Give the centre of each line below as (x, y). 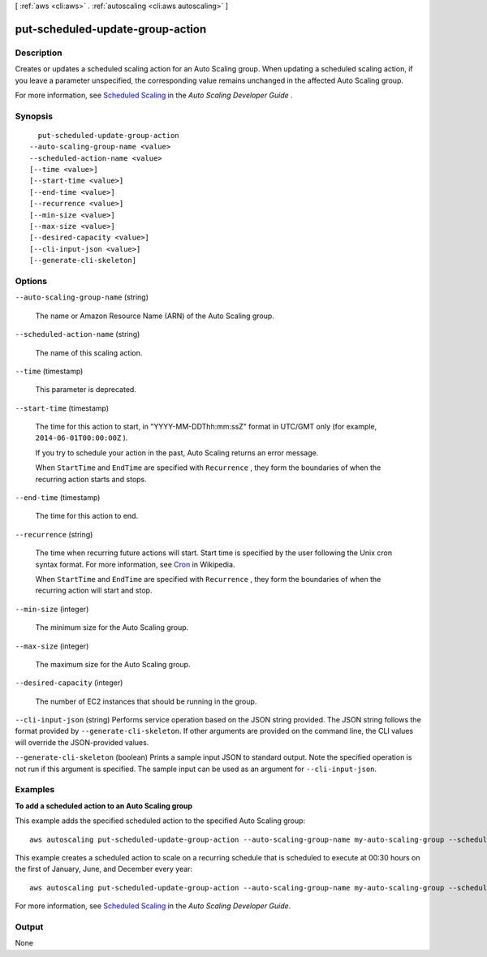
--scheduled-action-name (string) (78, 334)
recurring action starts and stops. (91, 479)
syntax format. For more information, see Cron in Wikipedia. (135, 564)
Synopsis (34, 116)
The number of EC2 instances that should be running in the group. (146, 701)
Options (31, 281)
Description (39, 53)
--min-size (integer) (52, 609)
